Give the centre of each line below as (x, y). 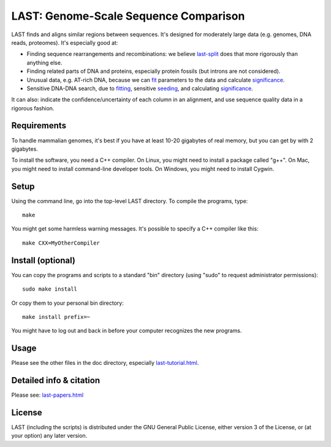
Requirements (39, 126)
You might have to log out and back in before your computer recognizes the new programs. (127, 330)
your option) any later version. (49, 436)
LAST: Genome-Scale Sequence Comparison (128, 16)
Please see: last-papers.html (48, 395)
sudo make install (50, 289)
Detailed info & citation (56, 380)
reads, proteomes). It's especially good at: (65, 42)
